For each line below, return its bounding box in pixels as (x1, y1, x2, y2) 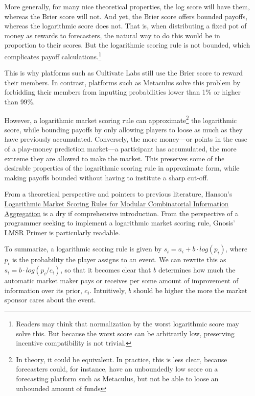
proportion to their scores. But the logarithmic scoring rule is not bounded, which (4, 40, 250, 50)
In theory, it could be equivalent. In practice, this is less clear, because (16, 354, 227, 364)
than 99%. (4, 97, 35, 106)
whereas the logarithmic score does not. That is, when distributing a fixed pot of (4, 21, 247, 31)
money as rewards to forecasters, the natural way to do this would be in (4, 30, 220, 40)
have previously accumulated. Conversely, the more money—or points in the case (4, 134, 247, 144)
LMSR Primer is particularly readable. (4, 227, 120, 237)
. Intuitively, (89, 285, 126, 295)
